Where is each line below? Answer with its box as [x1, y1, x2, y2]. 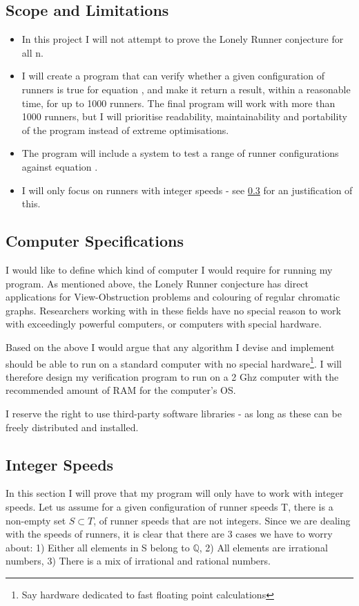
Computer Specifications [6, 230, 184, 252]
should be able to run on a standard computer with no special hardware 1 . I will [6, 354, 342, 370]
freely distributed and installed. [6, 419, 139, 434]
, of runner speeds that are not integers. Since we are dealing [93, 513, 351, 527]
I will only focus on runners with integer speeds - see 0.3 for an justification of [21, 182, 353, 197]
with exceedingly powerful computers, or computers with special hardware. [6, 316, 322, 331]
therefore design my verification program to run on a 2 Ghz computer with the [6, 369, 339, 384]
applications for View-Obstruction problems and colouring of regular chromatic [6, 290, 340, 304]
